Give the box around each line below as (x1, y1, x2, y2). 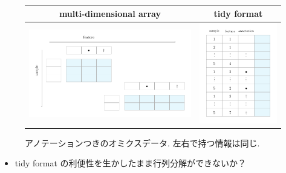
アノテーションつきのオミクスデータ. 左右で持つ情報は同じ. (25, 136, 260, 149)
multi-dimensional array (59, 7, 161, 19)
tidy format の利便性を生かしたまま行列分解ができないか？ (15, 157, 247, 169)
